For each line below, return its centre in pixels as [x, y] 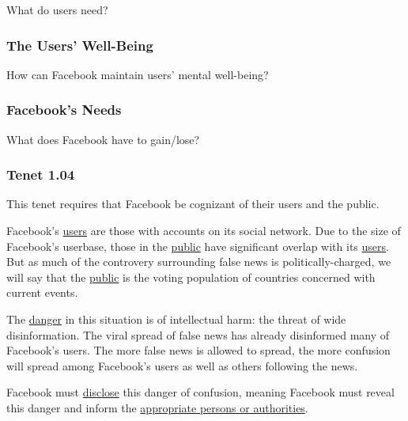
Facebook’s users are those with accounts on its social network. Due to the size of [204, 231]
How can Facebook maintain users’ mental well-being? [138, 74]
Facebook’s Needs [64, 110]
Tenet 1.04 [41, 174]
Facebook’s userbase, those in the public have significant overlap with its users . [198, 246]
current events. [42, 292]
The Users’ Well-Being [80, 45]
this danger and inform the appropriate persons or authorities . [157, 407]
